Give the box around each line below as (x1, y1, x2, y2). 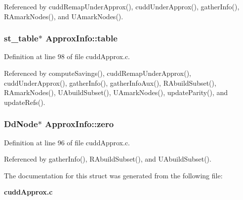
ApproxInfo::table (45, 32, 118, 44)
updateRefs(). (4, 97, 45, 107)
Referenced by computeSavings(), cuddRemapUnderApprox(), (4, 68, 192, 78)
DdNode (4, 118, 38, 130)
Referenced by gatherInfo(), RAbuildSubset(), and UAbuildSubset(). (4, 154, 211, 164)
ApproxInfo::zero (45, 118, 114, 130)
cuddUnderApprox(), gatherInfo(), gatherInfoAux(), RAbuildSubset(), (4, 77, 216, 88)
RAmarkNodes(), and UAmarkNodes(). (4, 11, 123, 21)
